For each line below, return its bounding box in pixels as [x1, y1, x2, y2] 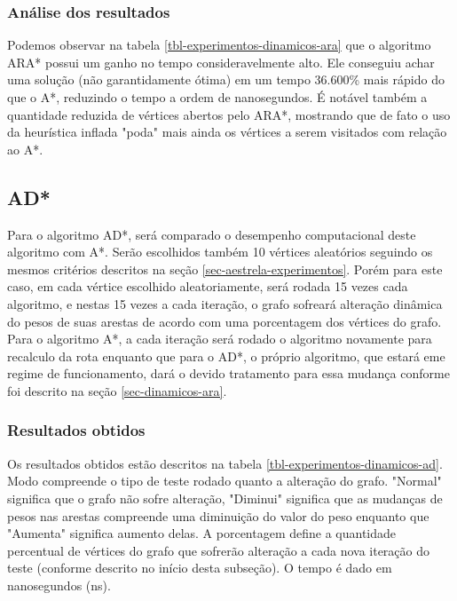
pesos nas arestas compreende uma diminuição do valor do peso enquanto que [7, 506, 429, 525]
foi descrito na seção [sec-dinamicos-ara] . [7, 381, 227, 399]
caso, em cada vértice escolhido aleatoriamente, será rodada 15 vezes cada [7, 277, 408, 296]
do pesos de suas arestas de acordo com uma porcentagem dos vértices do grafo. [7, 312, 442, 330]
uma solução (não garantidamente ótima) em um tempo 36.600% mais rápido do [7, 70, 445, 89]
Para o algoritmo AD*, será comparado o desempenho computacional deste [7, 225, 416, 243]
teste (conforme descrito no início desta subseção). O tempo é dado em [7, 558, 392, 577]
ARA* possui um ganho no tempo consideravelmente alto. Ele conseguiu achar [7, 52, 435, 71]
